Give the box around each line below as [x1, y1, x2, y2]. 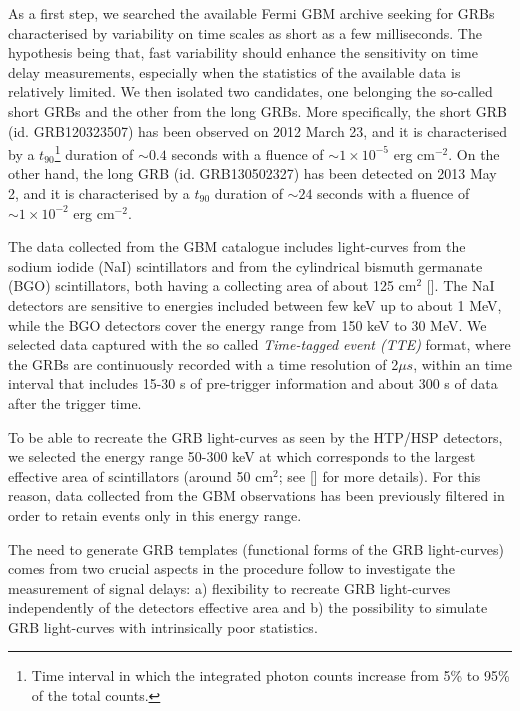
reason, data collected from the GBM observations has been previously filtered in [8, 485, 505, 506]
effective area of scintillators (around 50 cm [8, 465, 274, 486]
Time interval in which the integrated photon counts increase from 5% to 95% [31, 665, 510, 686]
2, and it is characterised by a [8, 183, 190, 203]
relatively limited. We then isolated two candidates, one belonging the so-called [8, 81, 493, 102]
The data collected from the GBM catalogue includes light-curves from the [8, 236, 466, 257]
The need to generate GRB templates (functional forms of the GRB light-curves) [8, 538, 504, 559]
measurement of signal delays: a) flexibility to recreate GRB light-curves [8, 577, 451, 598]
